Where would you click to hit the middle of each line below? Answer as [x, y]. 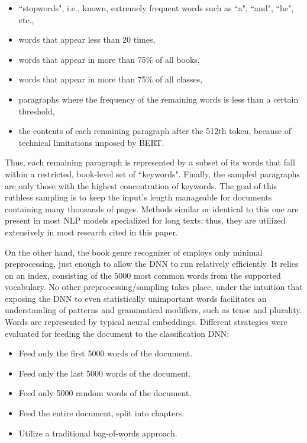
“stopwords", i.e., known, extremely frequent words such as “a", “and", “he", [156, 8]
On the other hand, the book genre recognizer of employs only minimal [134, 252]
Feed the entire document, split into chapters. [101, 413]
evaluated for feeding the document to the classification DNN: [117, 333]
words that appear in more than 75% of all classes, [111, 79]
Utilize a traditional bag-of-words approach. [98, 433]
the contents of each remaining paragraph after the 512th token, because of [155, 131]
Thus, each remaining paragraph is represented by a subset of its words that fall [150, 162]
